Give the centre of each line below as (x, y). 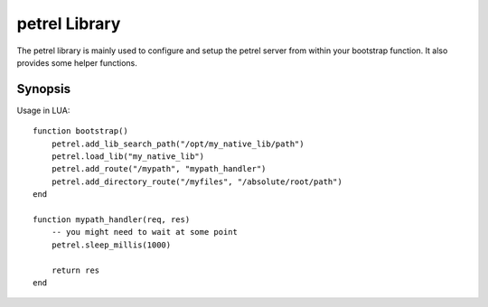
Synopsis (44, 89)
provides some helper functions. (77, 62)
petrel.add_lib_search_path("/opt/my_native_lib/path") (178, 144)
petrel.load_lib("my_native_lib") (128, 157)
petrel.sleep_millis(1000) (111, 245)
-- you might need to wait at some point (145, 232)
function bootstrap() (80, 131)
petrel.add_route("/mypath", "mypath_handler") (159, 169)
